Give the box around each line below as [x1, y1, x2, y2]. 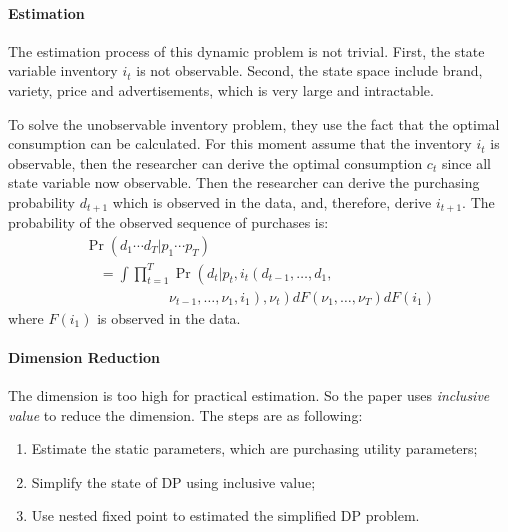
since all [441, 152, 491, 173]
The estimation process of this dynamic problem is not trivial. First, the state [8, 40, 485, 61]
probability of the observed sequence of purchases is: [8, 212, 329, 233]
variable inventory [8, 60, 118, 81]
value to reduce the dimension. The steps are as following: [8, 404, 363, 425]
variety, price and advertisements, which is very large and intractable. [8, 79, 434, 100]
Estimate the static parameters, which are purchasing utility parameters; [31, 438, 478, 459]
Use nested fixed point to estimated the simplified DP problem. [31, 505, 420, 526]
